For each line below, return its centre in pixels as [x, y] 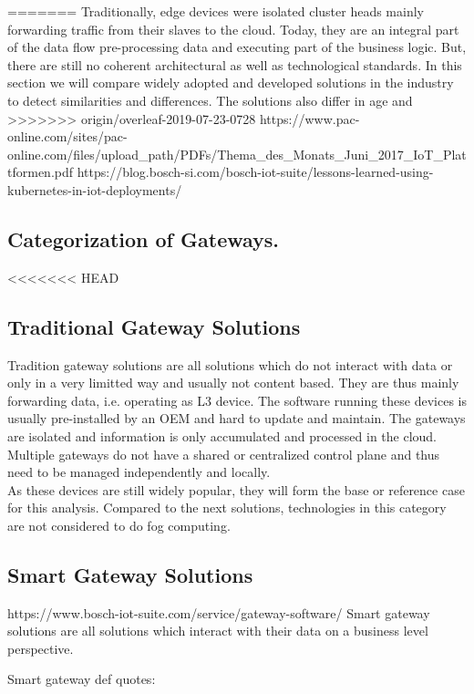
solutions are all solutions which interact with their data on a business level [218, 631]
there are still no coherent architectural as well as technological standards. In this [235, 64]
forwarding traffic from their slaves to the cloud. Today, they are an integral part [233, 29]
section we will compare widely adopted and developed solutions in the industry [231, 83]
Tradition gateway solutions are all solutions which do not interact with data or [230, 364]
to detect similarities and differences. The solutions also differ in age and [210, 100]
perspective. [41, 648]
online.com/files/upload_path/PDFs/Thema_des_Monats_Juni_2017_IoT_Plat [237, 154]
